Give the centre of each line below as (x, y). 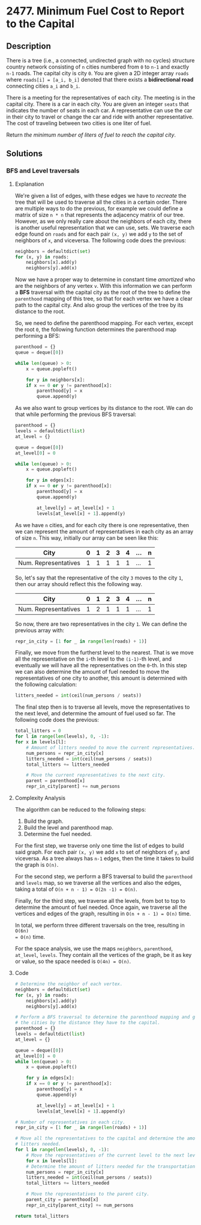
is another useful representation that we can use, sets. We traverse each (105, 227)
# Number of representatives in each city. (70, 1122)
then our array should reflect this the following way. (79, 584)
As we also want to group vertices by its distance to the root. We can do (104, 408)
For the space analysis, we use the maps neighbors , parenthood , (94, 949)
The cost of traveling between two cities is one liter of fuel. (79, 123)
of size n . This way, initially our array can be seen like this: (87, 538)
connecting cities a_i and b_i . (43, 86)
